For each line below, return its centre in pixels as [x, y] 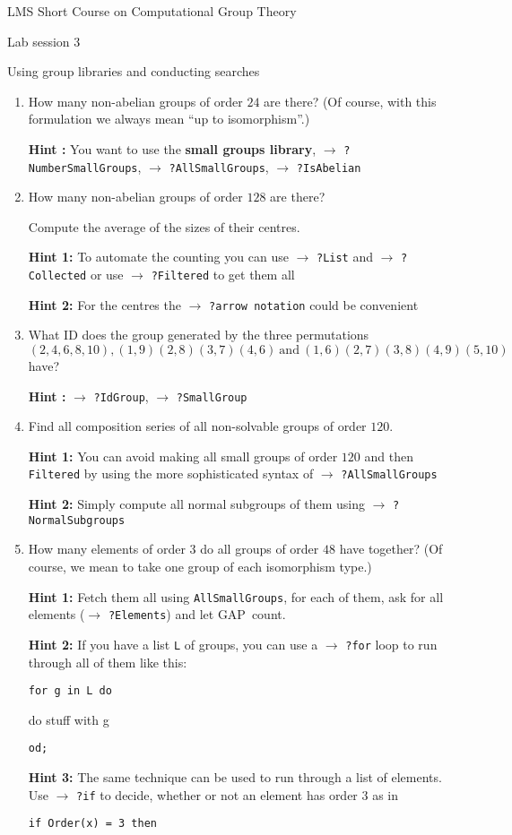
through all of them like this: [108, 662]
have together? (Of [391, 549]
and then [389, 456]
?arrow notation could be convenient [314, 304]
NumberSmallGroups [83, 168]
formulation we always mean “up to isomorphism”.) [169, 119]
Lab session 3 [44, 41]
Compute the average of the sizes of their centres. [164, 226]
